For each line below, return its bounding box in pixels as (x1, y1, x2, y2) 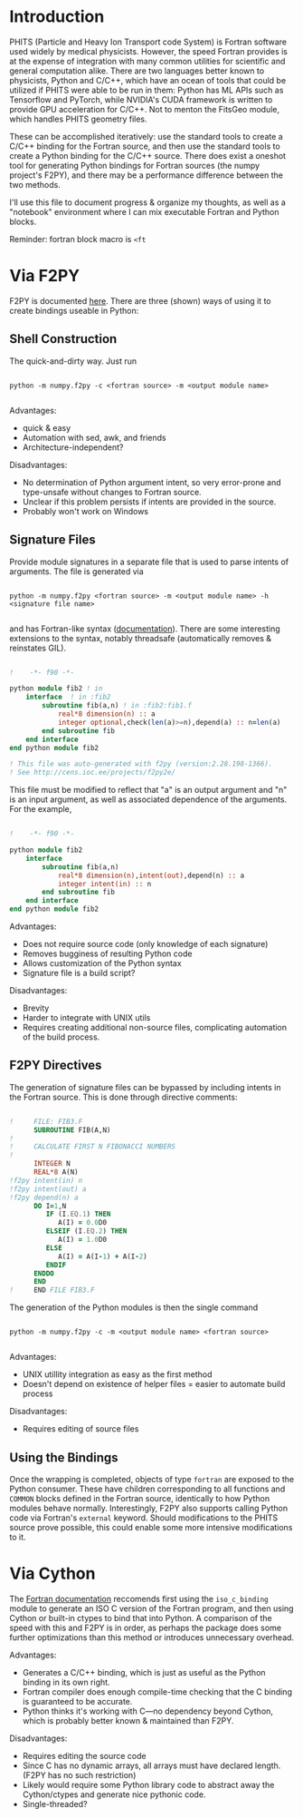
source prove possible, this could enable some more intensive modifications (9, 1522, 293, 1532)
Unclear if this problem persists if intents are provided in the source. (22, 496, 277, 507)
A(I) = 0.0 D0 (57, 1218, 107, 1227)
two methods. (9, 179, 61, 190)
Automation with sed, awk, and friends (22, 432, 166, 443)
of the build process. (22, 1031, 100, 1042)
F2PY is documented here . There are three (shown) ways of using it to (9, 295, 271, 306)
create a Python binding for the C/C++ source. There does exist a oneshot (9, 150, 287, 161)
